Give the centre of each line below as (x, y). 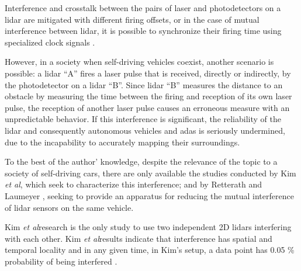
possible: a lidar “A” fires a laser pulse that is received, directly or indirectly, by (148, 73)
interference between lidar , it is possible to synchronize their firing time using (143, 31)
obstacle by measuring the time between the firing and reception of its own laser (148, 96)
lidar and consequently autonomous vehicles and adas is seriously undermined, (145, 130)
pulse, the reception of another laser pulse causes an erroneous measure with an (147, 107)
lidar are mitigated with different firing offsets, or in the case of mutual (132, 19)
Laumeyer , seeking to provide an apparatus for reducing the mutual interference (149, 195)
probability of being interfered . (61, 261)
